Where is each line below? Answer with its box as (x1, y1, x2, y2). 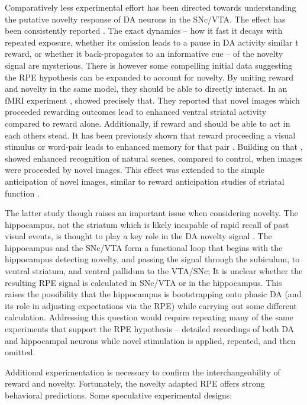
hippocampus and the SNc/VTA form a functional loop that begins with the (5, 241, 283, 253)
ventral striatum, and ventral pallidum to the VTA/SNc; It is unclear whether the (5, 265, 303, 277)
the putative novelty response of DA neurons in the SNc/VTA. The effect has (5, 12, 286, 25)
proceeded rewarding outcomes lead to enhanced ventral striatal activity (5, 105, 267, 118)
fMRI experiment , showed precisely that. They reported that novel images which (5, 94, 300, 106)
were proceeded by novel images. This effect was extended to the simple (5, 163, 264, 176)
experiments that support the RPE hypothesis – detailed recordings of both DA (5, 323, 295, 335)
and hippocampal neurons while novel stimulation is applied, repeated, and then (5, 334, 296, 346)
